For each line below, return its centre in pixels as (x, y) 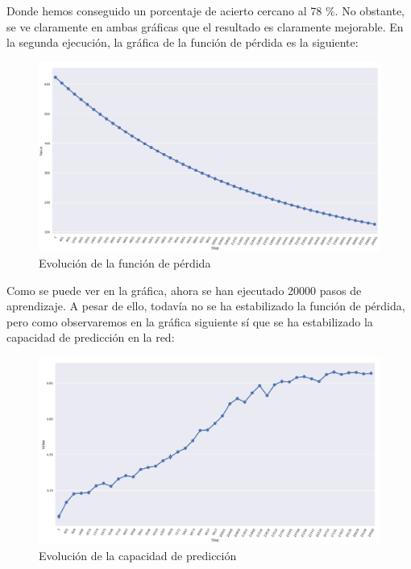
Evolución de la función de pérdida (125, 262)
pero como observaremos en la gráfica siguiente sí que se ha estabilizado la (190, 321)
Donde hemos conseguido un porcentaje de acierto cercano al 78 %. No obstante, (206, 10)
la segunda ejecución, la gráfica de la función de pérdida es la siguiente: (183, 42)
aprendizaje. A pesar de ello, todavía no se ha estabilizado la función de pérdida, (206, 306)
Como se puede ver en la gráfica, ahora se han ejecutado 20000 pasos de (184, 290)
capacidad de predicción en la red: (91, 337)
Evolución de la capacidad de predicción (138, 555)
